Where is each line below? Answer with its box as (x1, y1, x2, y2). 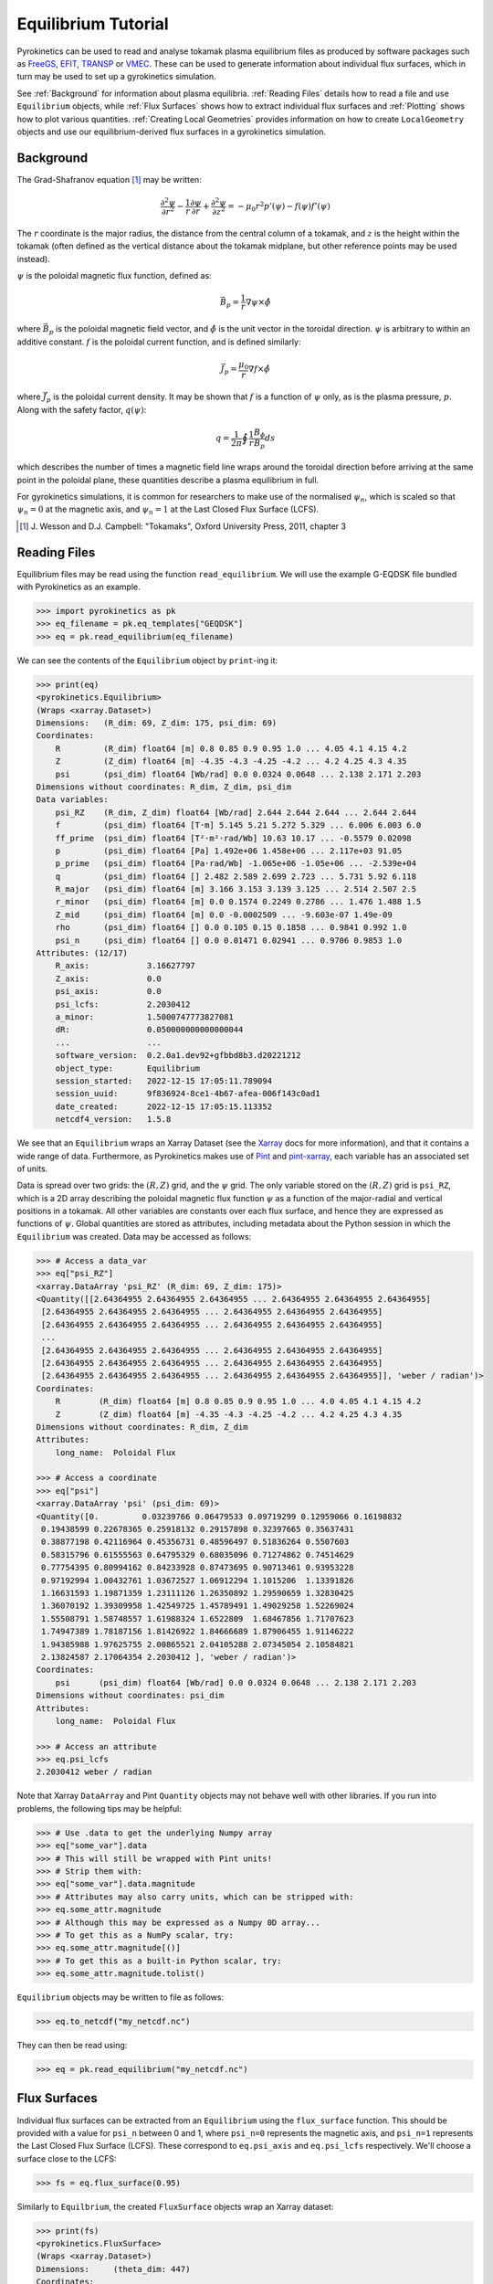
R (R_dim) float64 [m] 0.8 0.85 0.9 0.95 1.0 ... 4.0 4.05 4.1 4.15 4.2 (55, 1396, 422, 1407)
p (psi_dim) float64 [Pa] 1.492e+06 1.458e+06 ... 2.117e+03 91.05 (55, 845, 403, 856)
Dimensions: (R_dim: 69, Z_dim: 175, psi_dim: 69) (36, 718, 278, 728)
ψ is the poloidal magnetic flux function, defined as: (16, 270, 212, 281)
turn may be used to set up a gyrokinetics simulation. (16, 71, 216, 82)
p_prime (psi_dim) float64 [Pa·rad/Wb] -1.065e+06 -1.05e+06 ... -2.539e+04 (55, 859, 417, 869)
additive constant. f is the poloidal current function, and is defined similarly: (16, 336, 301, 347)
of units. (16, 1163, 48, 1174)
